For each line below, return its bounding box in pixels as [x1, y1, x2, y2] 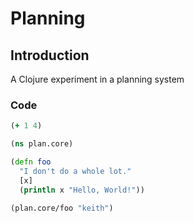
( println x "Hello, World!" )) [19, 185, 145, 195]
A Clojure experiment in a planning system [10, 73, 185, 85]
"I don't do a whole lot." [19, 166, 132, 176]
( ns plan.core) [10, 139, 74, 149]
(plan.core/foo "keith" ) [10, 203, 114, 213]
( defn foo [10, 157, 52, 167]
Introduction [10, 47, 90, 64]
